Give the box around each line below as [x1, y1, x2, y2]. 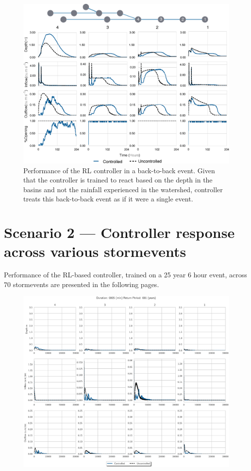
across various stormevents [4, 241, 186, 261]
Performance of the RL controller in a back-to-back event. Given [23, 165, 215, 175]
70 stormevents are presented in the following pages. [4, 279, 159, 289]
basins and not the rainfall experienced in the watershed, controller [23, 184, 223, 194]
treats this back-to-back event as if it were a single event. [23, 194, 193, 204]
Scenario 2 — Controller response [4, 222, 235, 242]
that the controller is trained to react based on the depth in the [23, 175, 213, 185]
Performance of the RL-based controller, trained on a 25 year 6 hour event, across [4, 270, 247, 280]
